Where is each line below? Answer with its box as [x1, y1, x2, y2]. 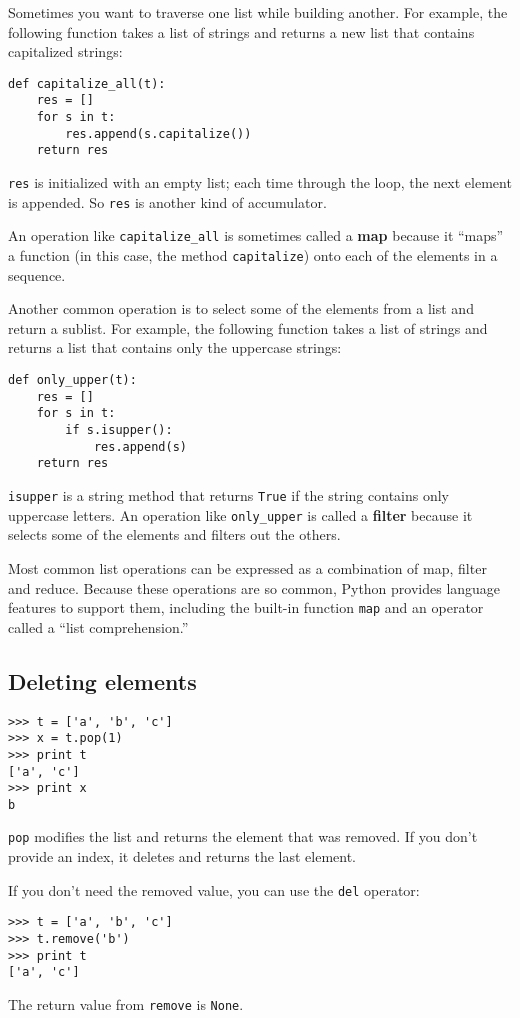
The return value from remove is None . [8, 994, 244, 1015]
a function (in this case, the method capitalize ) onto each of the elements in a [8, 245, 498, 266]
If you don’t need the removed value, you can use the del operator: [8, 879, 420, 900]
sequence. [8, 264, 66, 285]
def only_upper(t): [8, 373, 137, 388]
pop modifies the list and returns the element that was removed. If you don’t [8, 826, 478, 847]
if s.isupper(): [65, 423, 173, 438]
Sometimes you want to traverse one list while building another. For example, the [8, 2, 508, 22]
